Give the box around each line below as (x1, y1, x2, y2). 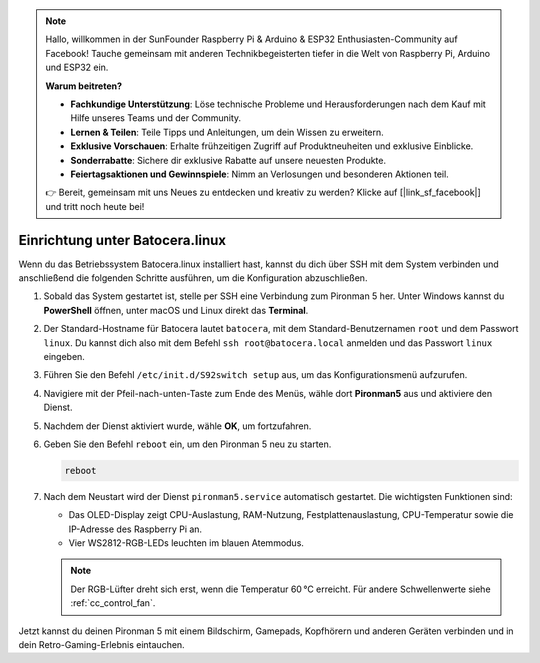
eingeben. (43, 350, 85, 362)
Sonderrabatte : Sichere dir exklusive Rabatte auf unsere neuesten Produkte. (70, 154, 387, 166)
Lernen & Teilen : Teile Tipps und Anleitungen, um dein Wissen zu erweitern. (70, 126, 384, 138)
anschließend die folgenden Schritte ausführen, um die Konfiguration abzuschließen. (18, 271, 368, 284)
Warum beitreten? (45, 80, 123, 92)
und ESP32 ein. (45, 61, 109, 74)
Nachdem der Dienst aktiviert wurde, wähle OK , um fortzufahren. (43, 420, 312, 432)
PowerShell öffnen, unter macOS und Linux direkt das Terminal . (43, 304, 309, 316)
